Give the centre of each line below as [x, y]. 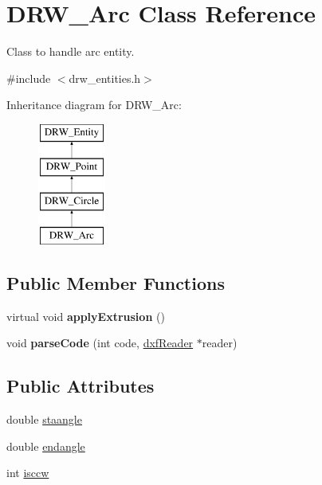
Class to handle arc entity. [71, 51]
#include [29, 78]
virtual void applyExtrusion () [86, 316]
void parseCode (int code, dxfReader [100, 343]
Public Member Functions [116, 283]
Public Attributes [80, 386]
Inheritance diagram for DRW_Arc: [94, 105]
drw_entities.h [105, 78]
